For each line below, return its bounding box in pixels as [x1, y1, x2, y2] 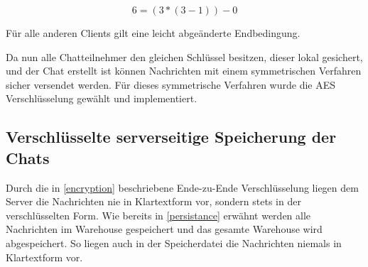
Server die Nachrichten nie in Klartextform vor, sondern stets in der [6, 194, 301, 209]
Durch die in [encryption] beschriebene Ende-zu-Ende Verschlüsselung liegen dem [6, 180, 359, 195]
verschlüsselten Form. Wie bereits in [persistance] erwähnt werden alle [6, 207, 311, 222]
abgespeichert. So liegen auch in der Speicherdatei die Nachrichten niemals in [6, 235, 342, 250]
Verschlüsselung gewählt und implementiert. [6, 91, 197, 106]
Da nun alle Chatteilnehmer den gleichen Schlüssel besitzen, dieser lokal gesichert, [6, 49, 363, 64]
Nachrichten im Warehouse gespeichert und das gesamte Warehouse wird [6, 222, 323, 236]
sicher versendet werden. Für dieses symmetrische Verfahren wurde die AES [6, 77, 336, 92]
